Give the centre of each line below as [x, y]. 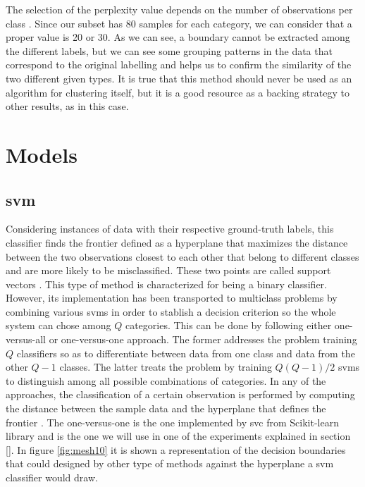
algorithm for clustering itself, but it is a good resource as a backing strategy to [178, 92]
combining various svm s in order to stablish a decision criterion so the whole [171, 311]
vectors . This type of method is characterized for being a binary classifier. [166, 284]
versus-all [26, 339]
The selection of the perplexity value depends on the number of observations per [179, 9]
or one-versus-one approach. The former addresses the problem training [203, 339]
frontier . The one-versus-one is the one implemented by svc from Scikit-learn [172, 422]
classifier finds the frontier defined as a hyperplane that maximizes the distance [177, 242]
